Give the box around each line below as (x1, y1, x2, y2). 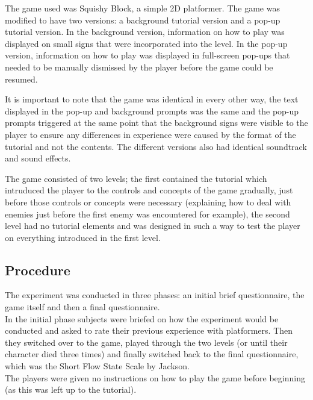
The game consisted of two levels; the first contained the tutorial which (5, 172, 267, 184)
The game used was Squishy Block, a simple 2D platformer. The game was (5, 2, 280, 14)
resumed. (5, 72, 38, 85)
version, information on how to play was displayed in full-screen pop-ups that (5, 49, 290, 61)
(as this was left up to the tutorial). (5, 383, 137, 396)
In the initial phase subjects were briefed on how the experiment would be (5, 312, 279, 325)
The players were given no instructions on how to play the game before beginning (5, 371, 305, 384)
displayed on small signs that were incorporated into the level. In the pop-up (5, 37, 288, 49)
